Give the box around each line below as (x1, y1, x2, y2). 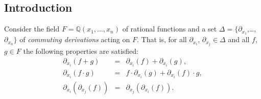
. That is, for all (136, 34, 187, 45)
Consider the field (4, 23, 60, 34)
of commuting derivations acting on (19, 34, 130, 45)
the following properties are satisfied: (23, 46, 138, 56)
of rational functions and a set (122, 23, 217, 34)
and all (228, 34, 250, 45)
